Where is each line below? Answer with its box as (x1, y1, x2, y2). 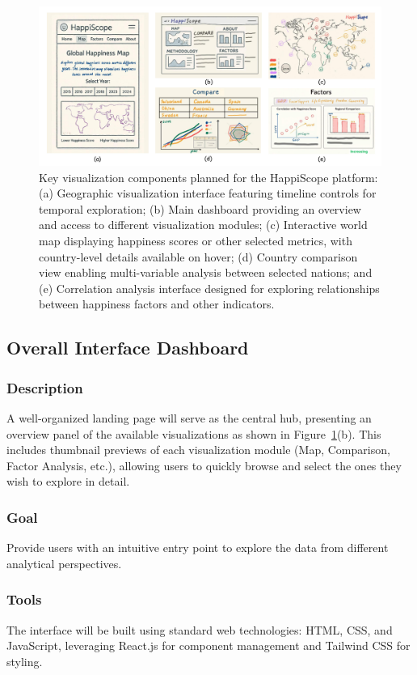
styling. (6, 652, 43, 669)
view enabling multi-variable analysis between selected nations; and (39, 264, 373, 281)
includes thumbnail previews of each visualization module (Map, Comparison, (6, 441, 390, 458)
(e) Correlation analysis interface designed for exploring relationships (39, 279, 380, 296)
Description (6, 377, 83, 397)
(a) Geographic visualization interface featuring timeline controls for (39, 185, 377, 202)
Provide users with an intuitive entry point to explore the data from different (6, 539, 389, 556)
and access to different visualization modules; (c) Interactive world (39, 216, 368, 233)
